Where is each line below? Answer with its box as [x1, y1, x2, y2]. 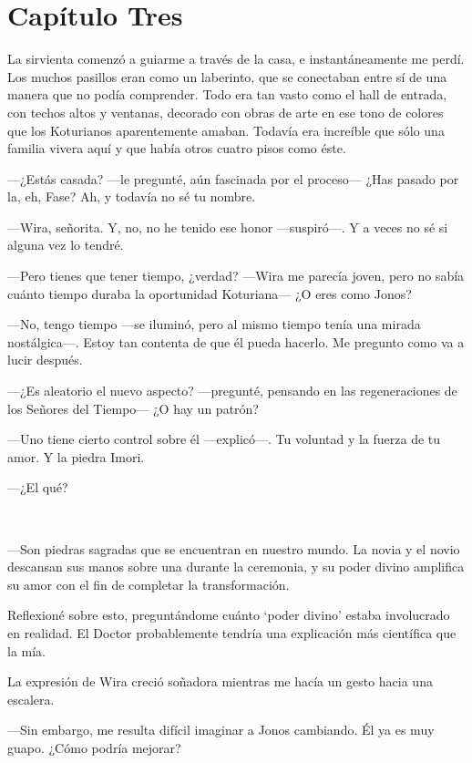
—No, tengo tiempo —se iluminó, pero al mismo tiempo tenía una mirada [7, 314, 421, 334]
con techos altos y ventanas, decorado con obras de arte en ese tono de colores [7, 102, 444, 121]
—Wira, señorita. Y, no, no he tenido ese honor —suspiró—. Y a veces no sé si [7, 217, 448, 236]
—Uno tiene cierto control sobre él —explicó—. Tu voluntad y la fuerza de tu [7, 429, 441, 449]
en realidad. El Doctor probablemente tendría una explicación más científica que [7, 623, 457, 642]
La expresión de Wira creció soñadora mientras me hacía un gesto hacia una [7, 672, 433, 691]
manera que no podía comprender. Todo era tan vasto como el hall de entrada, [7, 85, 447, 104]
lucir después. [7, 350, 83, 369]
